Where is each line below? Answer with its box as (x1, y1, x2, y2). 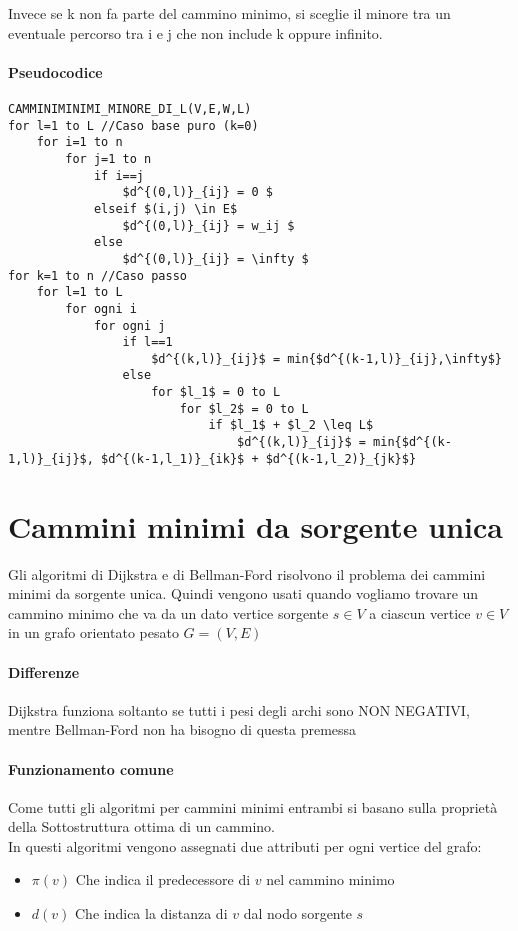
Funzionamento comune (8, 758, 174, 779)
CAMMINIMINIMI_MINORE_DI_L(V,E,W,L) (8, 101, 252, 116)
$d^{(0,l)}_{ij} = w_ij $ (122, 218, 295, 233)
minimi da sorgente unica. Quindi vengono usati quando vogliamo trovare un (8, 583, 479, 604)
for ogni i (65, 301, 137, 316)
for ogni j (93, 318, 166, 333)
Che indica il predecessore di (75, 869, 251, 890)
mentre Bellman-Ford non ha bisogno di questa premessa (8, 719, 357, 740)
